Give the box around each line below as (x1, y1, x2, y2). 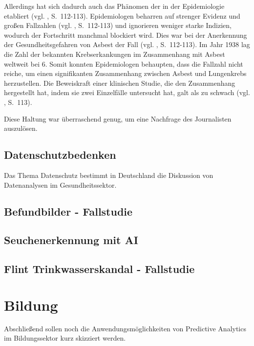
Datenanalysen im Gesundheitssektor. (4, 179, 117, 190)
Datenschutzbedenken (4, 147, 116, 162)
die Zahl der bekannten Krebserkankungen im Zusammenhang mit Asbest (4, 49, 225, 59)
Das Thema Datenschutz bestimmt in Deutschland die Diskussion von (4, 170, 213, 180)
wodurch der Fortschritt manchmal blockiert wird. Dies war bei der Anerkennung (4, 29, 247, 40)
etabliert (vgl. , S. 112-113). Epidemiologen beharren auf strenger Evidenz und (4, 10, 240, 21)
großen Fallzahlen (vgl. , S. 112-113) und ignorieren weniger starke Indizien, (4, 20, 232, 30)
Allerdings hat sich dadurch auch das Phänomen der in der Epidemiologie (4, 1, 225, 11)
